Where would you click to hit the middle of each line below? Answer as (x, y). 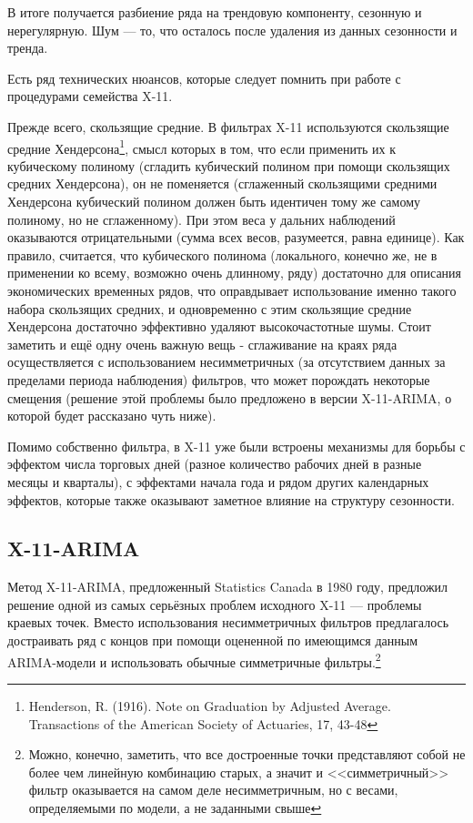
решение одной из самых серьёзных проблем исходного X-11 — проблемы (215, 604)
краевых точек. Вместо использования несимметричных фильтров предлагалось (228, 622)
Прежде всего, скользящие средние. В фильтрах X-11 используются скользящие (228, 126)
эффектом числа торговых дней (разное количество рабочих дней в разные (215, 464)
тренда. (28, 48)
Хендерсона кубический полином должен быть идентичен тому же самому (214, 201)
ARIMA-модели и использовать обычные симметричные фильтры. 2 (194, 660)
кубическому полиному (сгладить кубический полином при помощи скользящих (229, 165)
